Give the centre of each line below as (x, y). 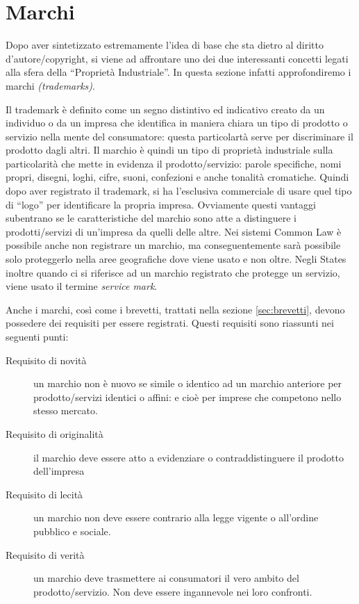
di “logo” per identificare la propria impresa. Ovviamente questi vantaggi (161, 204)
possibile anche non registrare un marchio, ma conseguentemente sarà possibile (173, 245)
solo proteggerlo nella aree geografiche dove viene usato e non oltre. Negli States (176, 259)
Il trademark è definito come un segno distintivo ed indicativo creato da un (165, 109)
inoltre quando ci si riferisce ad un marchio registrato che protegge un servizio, (173, 272)
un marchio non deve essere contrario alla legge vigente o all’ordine (176, 517)
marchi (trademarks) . (50, 85)
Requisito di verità (45, 554)
